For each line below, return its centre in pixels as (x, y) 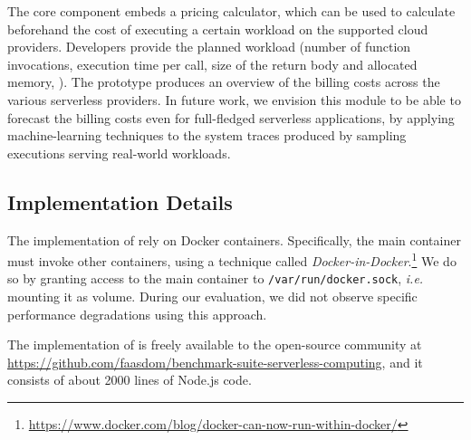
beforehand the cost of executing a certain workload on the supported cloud (218, 29)
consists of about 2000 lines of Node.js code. (130, 380)
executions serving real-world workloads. (119, 153)
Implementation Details (120, 201)
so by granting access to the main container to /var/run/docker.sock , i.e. (216, 278)
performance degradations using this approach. (137, 314)
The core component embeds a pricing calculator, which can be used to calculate (231, 11)
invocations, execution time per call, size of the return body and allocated (212, 64)
